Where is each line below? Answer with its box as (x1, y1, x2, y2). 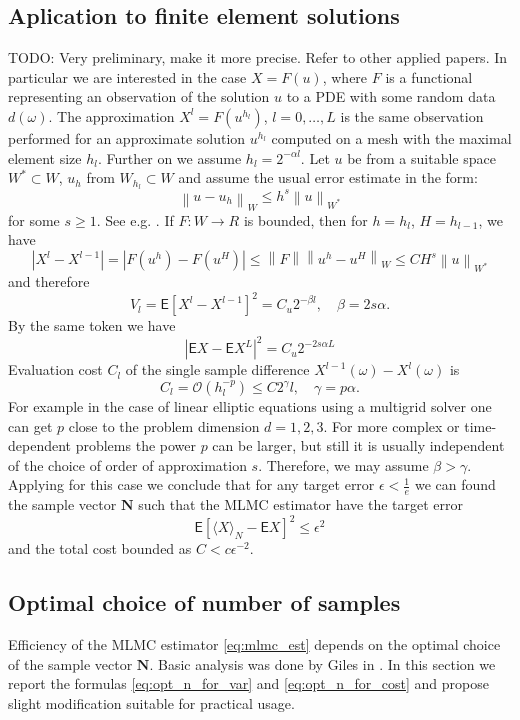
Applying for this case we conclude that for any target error (8, 474, 375, 495)
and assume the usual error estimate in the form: (178, 167, 478, 188)
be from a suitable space (347, 147, 496, 168)
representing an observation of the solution (8, 86, 270, 107)
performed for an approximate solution (8, 127, 246, 148)
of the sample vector (8, 653, 133, 674)
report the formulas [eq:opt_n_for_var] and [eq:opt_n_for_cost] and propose (8, 673, 489, 694)
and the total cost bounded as (8, 538, 192, 559)
